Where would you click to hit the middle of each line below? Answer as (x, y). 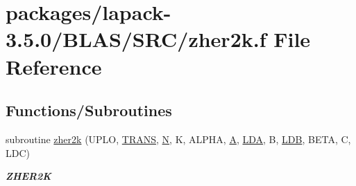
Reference (54, 66)
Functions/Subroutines (89, 110)
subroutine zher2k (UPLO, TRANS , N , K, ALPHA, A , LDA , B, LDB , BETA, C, (178, 139)
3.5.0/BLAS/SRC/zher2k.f (136, 39)
